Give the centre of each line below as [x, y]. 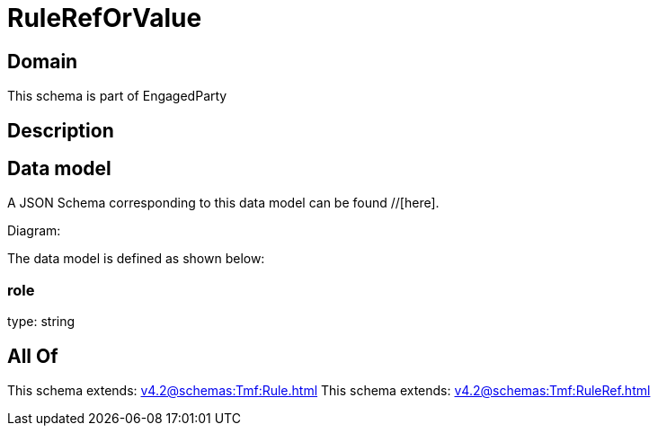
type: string [41, 322]
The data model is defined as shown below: [136, 259]
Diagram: [34, 231]
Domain [43, 61]
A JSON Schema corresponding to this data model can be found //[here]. [223, 203]
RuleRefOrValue [105, 18]
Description [61, 130]
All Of [33, 356]
